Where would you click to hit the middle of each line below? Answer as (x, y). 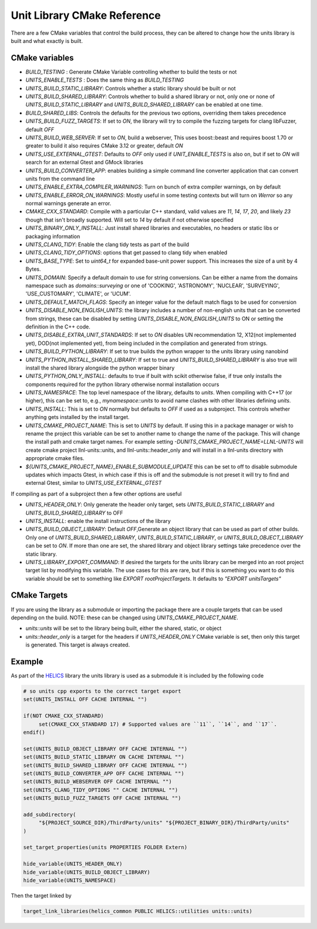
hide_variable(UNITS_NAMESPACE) (70, 881)
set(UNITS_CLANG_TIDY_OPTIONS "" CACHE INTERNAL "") (101, 790)
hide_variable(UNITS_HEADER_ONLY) (73, 864)
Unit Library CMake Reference (86, 15)
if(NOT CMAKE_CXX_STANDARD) (63, 716)
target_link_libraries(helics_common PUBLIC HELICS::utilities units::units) (138, 911)
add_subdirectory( (50, 814)
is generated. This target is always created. (78, 645)
